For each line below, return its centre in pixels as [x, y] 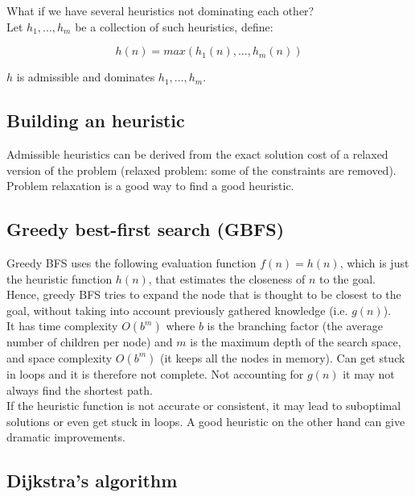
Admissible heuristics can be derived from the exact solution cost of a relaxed [197, 153]
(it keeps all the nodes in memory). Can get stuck [283, 357]
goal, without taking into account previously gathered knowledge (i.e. [177, 310]
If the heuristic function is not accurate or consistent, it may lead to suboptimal [204, 406]
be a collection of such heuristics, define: [174, 26]
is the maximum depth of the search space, [296, 342]
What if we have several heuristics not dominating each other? [160, 10]
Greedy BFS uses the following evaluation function [131, 262]
